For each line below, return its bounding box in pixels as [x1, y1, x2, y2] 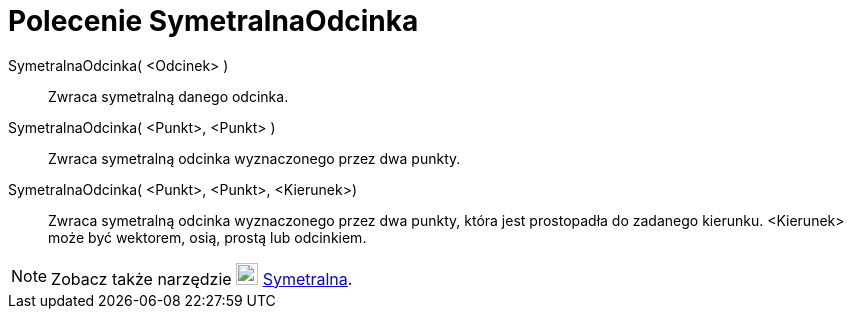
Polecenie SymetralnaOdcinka [8, 4, 419, 38]
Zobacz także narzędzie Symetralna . [51, 268, 353, 289]
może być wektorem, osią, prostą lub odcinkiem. [48, 228, 367, 246]
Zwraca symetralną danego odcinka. [48, 87, 289, 105]
